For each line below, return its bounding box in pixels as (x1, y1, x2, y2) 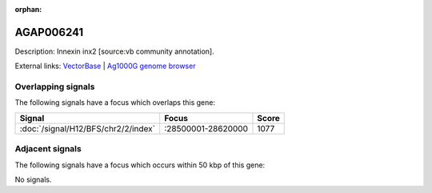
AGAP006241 (14, 25, 84, 39)
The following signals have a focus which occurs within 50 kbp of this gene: (14, 160, 266, 170)
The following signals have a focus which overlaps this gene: (14, 98, 216, 107)
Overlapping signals (14, 81, 95, 92)
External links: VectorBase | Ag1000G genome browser (14, 61, 196, 71)
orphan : (14, 5, 42, 14)
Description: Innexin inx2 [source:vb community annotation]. (14, 46, 215, 56)
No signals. (14, 175, 52, 184)
